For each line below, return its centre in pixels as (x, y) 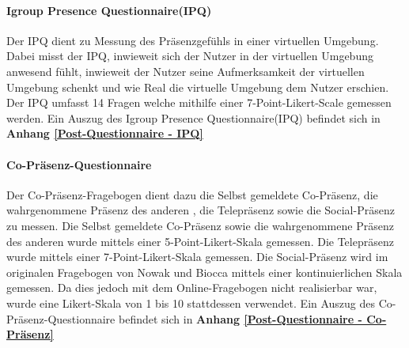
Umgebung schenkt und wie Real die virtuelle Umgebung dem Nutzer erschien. (198, 87)
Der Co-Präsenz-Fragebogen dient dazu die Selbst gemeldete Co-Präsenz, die (192, 194)
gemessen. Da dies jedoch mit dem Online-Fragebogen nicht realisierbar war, (192, 287)
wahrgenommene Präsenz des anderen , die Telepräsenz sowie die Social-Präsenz (201, 210)
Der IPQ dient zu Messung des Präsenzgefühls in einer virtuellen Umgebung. (193, 40)
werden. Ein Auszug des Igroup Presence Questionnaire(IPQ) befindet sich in (193, 117)
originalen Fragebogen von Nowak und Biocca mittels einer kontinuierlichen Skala (204, 272)
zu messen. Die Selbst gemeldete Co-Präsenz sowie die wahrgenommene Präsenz (200, 225)
